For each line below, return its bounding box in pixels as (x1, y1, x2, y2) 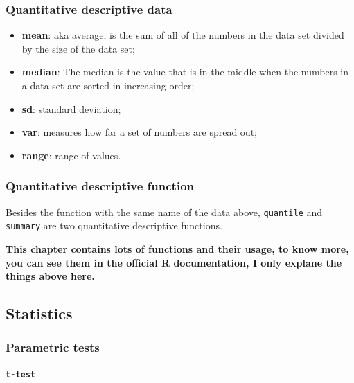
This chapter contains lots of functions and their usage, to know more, (6, 241, 349, 256)
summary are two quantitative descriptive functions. (6, 218, 222, 233)
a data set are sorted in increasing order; (21, 78, 195, 92)
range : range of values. (21, 148, 121, 162)
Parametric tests (6, 339, 100, 356)
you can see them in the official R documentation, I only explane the (6, 255, 342, 269)
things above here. (6, 269, 95, 283)
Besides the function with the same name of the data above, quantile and (6, 204, 323, 219)
